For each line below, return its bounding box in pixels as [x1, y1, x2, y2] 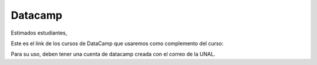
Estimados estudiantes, [11, 29, 68, 36]
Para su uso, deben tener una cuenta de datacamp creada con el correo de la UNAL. [11, 50, 215, 58]
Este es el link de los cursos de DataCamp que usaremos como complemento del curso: [11, 40, 224, 47]
